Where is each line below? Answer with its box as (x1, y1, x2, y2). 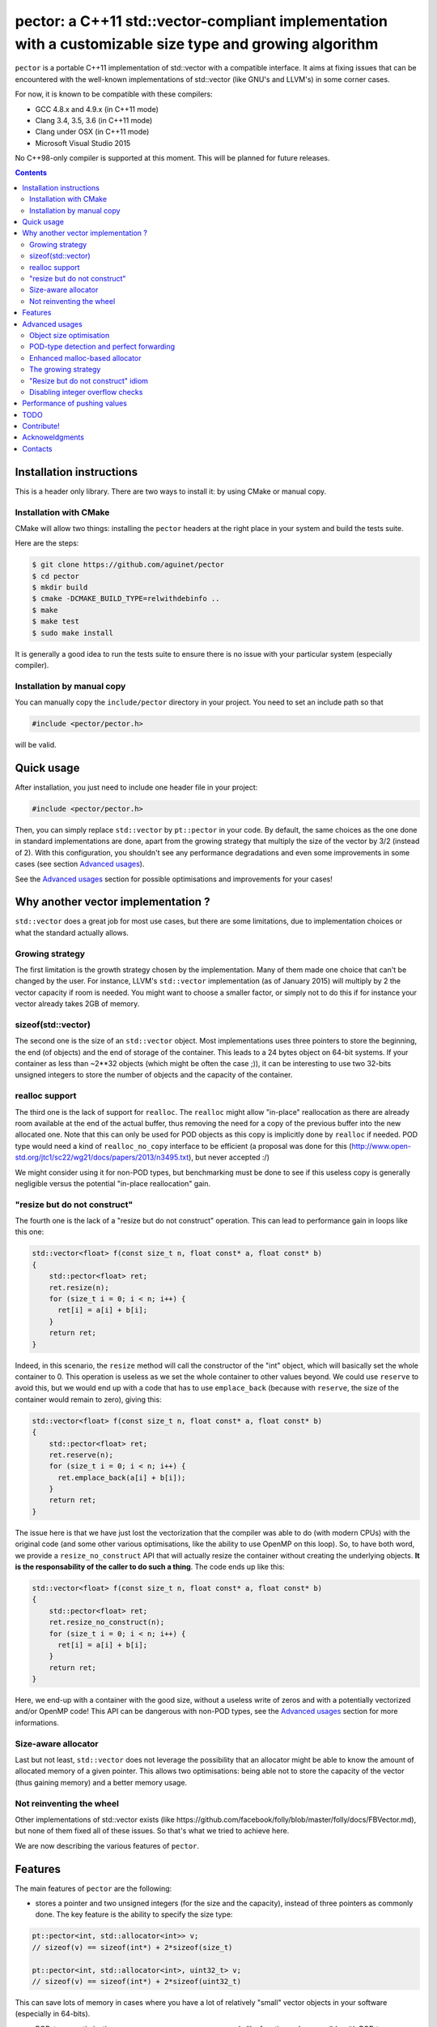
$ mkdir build (32, 583, 88, 592)
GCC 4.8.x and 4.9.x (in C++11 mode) (35, 104, 159, 114)
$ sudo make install (32, 628, 113, 637)
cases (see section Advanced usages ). (15, 859, 145, 869)
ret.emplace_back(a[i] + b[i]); (57, 1472, 186, 1482)
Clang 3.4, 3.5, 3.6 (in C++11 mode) (35, 115, 153, 125)
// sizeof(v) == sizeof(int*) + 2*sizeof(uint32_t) (32, 1977, 242, 1986)
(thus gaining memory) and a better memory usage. (15, 1777, 188, 1787)
